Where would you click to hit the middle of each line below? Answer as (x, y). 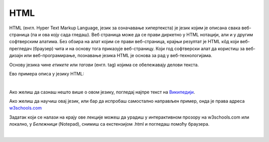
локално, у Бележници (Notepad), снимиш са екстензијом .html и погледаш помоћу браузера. (109, 124)
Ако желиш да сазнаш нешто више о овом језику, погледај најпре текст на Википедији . (102, 92)
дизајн (16, 56)
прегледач (20, 48)
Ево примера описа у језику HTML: (47, 73)
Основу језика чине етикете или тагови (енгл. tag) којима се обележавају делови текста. (104, 65)
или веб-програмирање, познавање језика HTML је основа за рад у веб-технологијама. (118, 56)
